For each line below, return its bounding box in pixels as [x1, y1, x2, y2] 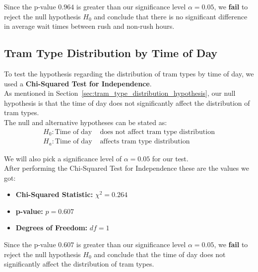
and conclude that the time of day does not [94, 249, 226, 259]
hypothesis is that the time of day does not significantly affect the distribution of [4, 97, 250, 108]
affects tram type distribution [100, 138, 190, 145]
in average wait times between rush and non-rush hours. [4, 21, 175, 31]
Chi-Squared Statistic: [15, 189, 93, 200]
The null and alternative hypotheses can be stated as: [4, 117, 167, 127]
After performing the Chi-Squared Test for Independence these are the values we [4, 163, 249, 173]
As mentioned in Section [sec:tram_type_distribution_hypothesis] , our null [4, 88, 236, 98]
